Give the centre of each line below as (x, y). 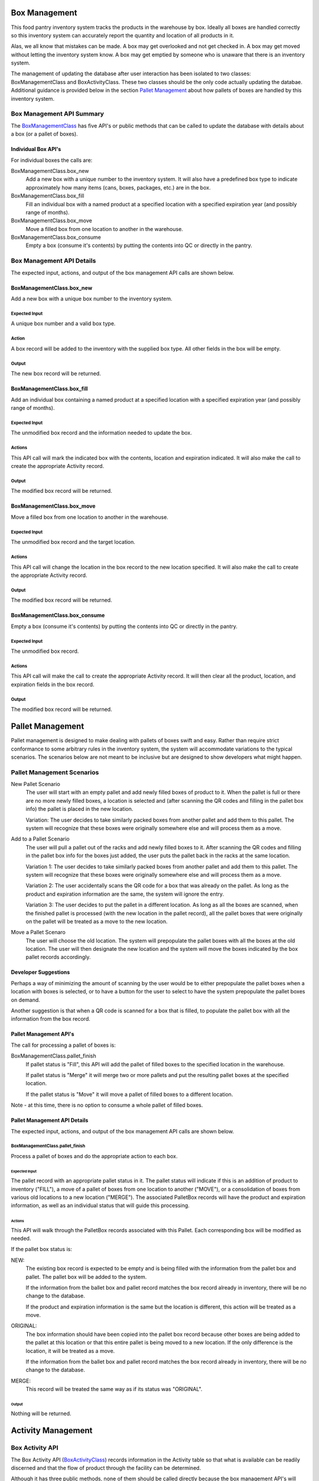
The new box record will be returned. (56, 374)
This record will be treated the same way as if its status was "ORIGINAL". (114, 1389)
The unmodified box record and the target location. (73, 542)
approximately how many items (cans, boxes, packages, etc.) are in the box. (118, 187)
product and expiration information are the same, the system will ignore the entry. (125, 894)
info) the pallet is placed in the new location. (79, 809)
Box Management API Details (53, 261)
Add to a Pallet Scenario (40, 839)
